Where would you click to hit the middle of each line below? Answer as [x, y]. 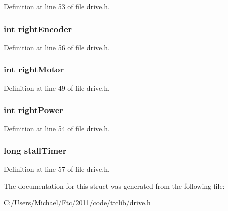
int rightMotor [34, 69]
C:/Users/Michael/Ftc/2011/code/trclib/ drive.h [77, 202]
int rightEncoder [38, 29]
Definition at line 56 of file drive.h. [57, 47]
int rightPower [34, 110]
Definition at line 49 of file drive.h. [57, 88]
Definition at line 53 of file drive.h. [57, 6]
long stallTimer [35, 150]
